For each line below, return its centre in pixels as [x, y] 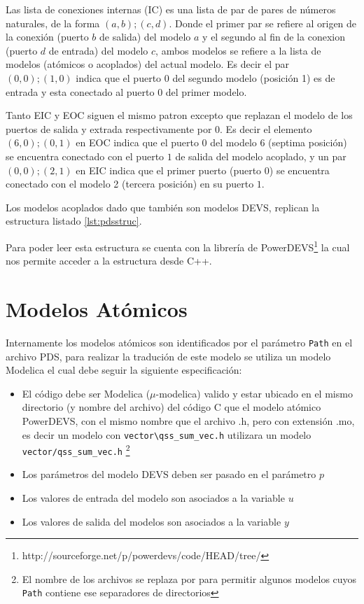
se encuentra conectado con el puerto [85, 156]
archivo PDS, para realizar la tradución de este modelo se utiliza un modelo [168, 356]
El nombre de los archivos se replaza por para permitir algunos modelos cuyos [189, 578]
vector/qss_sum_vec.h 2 [76, 449]
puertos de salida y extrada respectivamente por [109, 128]
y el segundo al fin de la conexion [274, 37]
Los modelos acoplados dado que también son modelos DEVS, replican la [163, 207]
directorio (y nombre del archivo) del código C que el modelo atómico [171, 407]
